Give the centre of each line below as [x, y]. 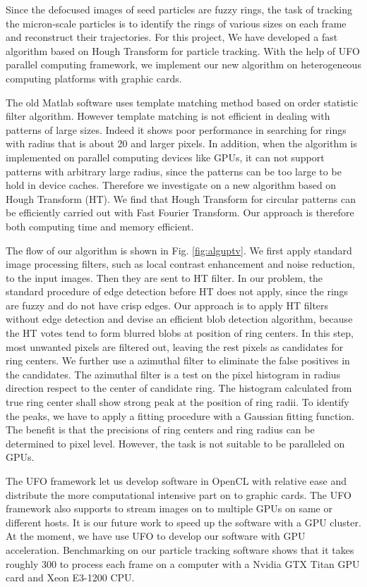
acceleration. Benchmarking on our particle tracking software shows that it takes [180, 549]
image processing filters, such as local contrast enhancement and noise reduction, [180, 264]
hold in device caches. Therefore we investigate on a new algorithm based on [171, 185]
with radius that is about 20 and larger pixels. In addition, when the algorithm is [181, 143]
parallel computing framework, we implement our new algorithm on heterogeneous [183, 64]
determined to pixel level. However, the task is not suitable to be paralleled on [175, 443]
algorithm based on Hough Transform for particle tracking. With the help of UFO [183, 50]
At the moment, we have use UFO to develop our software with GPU [156, 536]
